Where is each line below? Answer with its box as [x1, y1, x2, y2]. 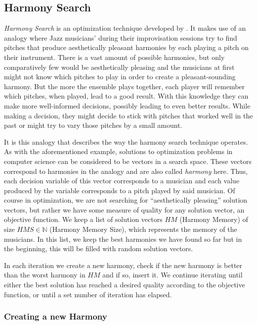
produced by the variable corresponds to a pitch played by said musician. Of [4, 185, 235, 195]
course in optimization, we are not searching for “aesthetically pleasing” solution [4, 195, 248, 205]
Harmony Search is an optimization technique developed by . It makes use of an [4, 23, 246, 33]
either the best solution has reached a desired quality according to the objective [4, 279, 245, 290]
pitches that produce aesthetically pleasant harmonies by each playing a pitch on [4, 42, 249, 53]
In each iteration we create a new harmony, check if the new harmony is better [4, 260, 243, 270]
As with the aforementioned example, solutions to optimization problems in [4, 146, 233, 157]
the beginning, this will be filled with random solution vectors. [4, 243, 193, 254]
